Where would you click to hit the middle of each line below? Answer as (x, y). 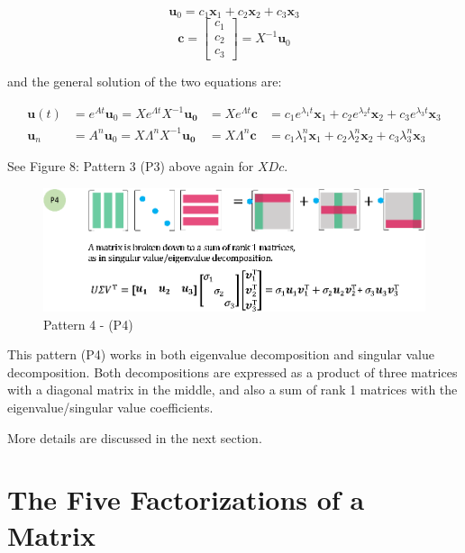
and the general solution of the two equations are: (145, 81)
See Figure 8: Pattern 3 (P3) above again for (131, 166)
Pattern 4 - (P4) (88, 324)
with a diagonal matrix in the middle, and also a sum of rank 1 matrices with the (232, 390)
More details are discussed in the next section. (135, 437)
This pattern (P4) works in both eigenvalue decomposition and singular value (221, 354)
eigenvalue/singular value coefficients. (110, 407)
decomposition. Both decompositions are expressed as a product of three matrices (232, 372)
